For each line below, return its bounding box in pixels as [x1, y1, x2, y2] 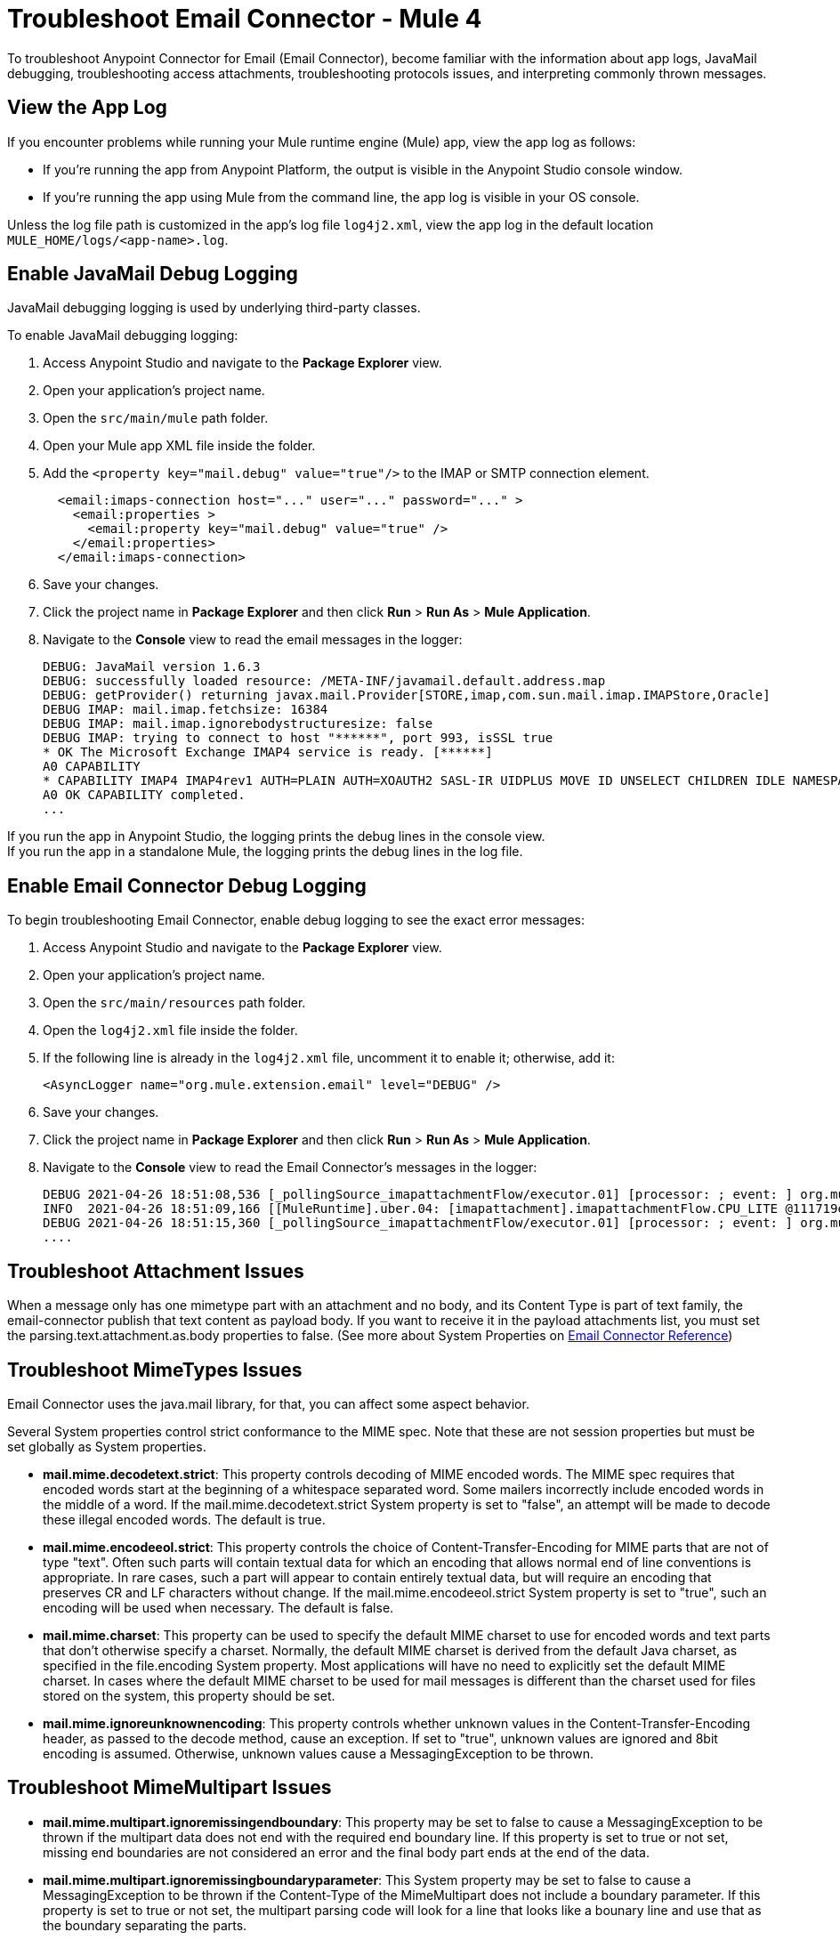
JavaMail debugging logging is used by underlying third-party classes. [7, 300, 421, 316]
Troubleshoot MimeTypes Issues [7, 1358, 303, 1381]
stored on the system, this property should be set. [43, 1687, 335, 1703]
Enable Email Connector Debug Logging [7, 874, 367, 897]
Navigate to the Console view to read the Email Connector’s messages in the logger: [43, 1160, 537, 1176]
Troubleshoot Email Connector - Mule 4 [7, 4, 482, 34]
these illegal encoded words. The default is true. [43, 1511, 326, 1527]
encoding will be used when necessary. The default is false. [43, 1599, 394, 1615]
